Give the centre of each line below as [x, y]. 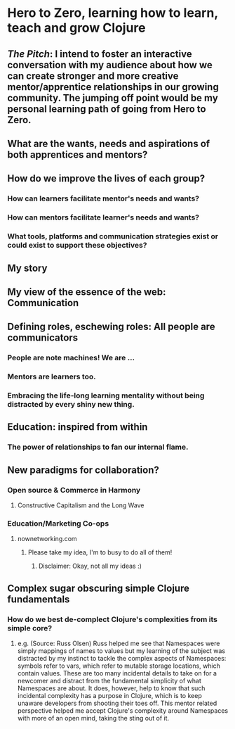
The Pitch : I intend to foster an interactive [100, 54]
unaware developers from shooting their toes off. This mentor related [117, 703]
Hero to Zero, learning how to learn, [113, 13]
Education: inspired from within [78, 427]
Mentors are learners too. [52, 376]
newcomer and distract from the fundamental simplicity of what [109, 681]
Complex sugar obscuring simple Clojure [98, 588]
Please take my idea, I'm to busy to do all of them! [100, 552]
